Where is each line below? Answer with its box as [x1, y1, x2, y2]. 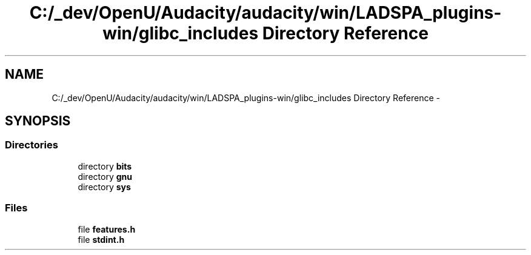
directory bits [78, 161, 132, 171]
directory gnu [78, 171, 132, 182]
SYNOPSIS [5, 113, 71, 129]
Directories [5, 139, 58, 151]
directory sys [78, 181, 131, 192]
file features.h [78, 224, 136, 234]
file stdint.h [78, 234, 125, 245]
